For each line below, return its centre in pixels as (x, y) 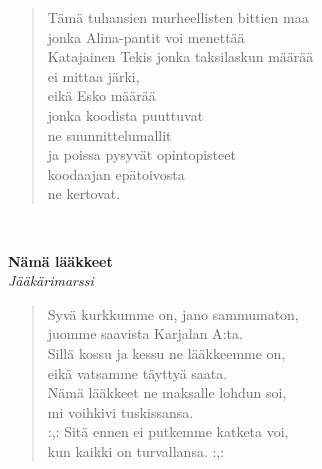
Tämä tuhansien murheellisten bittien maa (178, 17)
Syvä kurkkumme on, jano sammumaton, (173, 313)
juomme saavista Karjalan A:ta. (145, 333)
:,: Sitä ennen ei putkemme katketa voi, (168, 431)
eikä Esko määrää (101, 95)
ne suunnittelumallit (109, 134)
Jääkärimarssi (51, 280)
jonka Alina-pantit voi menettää (146, 36)
